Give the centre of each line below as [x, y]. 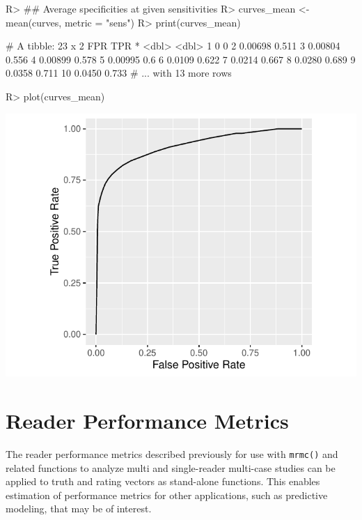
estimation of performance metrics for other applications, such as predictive [167, 495]
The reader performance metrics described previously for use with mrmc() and [172, 453]
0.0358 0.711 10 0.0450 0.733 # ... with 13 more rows [119, 73]
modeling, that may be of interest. [79, 508]
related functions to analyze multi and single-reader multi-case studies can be [171, 467]
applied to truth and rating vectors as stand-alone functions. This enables [163, 481]
